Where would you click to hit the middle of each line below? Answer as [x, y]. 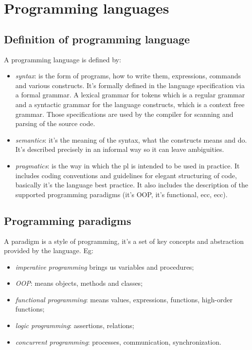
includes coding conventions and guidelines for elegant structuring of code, [126, 175]
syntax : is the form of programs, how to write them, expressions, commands [128, 76]
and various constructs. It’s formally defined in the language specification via [130, 85]
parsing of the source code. [55, 123]
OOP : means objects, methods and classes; [79, 283]
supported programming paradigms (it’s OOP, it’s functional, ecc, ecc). [121, 194]
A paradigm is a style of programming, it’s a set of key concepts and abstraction [124, 241]
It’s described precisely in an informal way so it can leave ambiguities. [120, 149]
